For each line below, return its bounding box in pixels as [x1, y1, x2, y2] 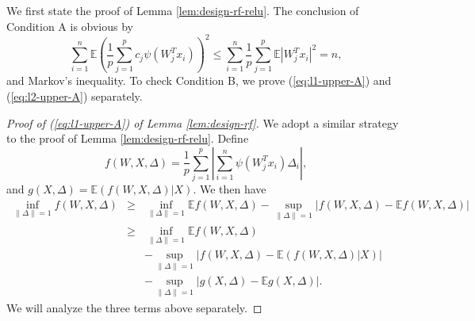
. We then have [193, 181, 266, 197]
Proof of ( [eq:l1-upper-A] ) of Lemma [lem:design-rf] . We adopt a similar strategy [6, 114, 399, 131]
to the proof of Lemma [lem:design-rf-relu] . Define [6, 130, 249, 147]
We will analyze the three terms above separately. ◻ [6, 299, 262, 315]
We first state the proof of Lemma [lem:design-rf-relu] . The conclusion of [6, 2, 359, 18]
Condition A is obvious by [6, 17, 134, 34]
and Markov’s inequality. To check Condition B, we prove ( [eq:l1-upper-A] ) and [6, 72, 392, 89]
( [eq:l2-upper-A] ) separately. [6, 88, 143, 104]
